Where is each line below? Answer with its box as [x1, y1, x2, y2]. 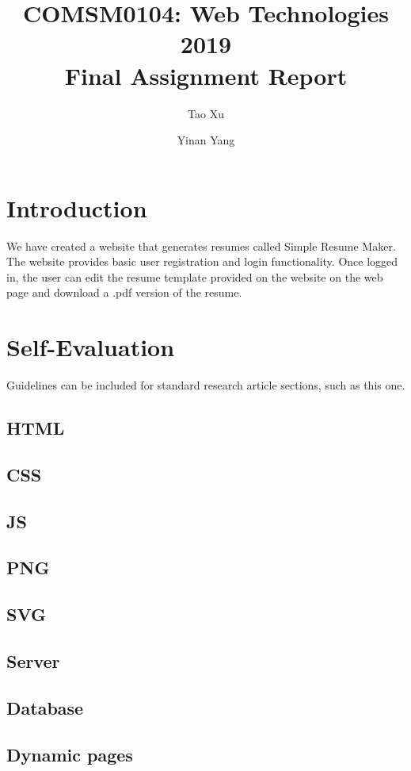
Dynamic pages [6, 742, 133, 766]
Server [6, 649, 60, 673]
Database [6, 695, 84, 719]
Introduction [6, 191, 147, 224]
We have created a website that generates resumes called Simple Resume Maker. [6, 237, 396, 254]
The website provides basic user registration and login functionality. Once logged [6, 253, 398, 270]
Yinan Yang [177, 132, 235, 148]
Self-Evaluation [6, 331, 175, 363]
